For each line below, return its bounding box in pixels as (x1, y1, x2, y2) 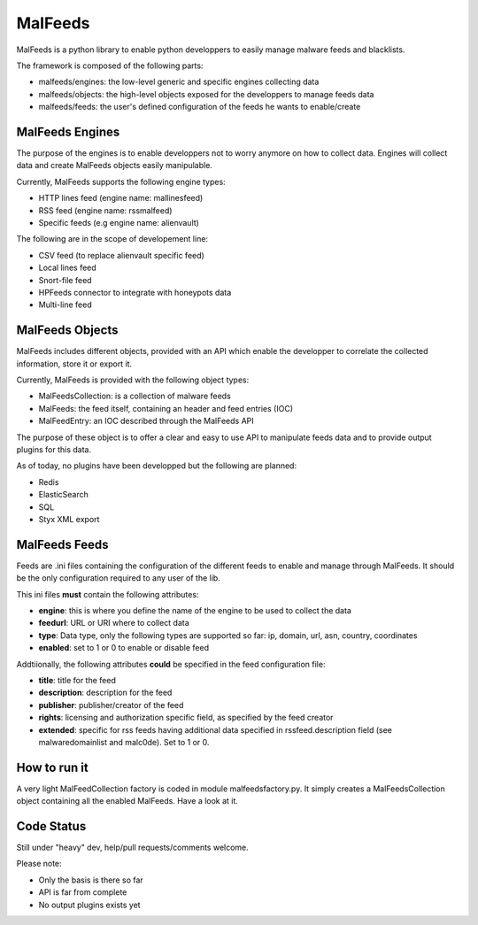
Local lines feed (38, 262, 96, 274)
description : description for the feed (38, 687, 173, 698)
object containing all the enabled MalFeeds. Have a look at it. (16, 796, 239, 806)
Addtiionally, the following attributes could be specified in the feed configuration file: (16, 659, 326, 669)
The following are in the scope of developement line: (16, 234, 208, 244)
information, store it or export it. (16, 358, 133, 369)
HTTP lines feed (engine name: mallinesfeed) (38, 193, 204, 204)
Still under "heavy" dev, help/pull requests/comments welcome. (16, 842, 250, 853)
